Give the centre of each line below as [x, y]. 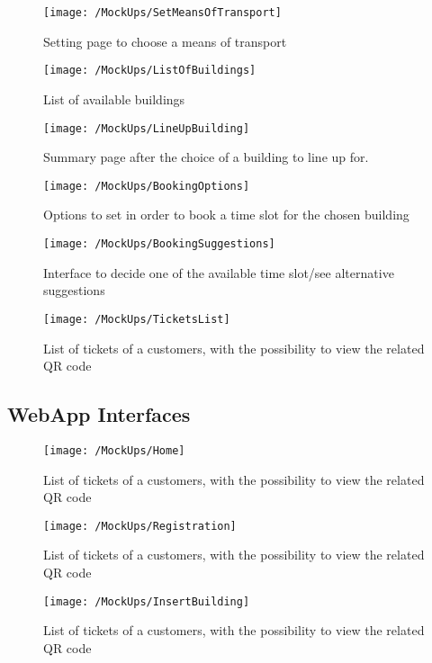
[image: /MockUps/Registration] [140, 526]
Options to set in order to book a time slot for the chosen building [226, 215]
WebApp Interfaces [99, 414]
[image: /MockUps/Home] [114, 450]
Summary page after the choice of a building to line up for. [206, 157]
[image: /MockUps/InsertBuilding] [147, 601]
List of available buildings [114, 99]
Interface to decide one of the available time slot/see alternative [219, 272]
